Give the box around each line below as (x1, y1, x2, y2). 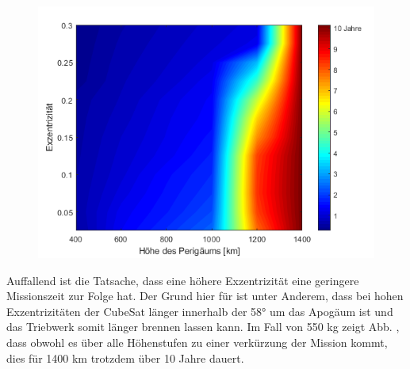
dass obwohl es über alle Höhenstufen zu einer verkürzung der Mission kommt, (6, 333, 388, 350)
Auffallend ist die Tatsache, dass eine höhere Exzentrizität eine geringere (6, 272, 359, 288)
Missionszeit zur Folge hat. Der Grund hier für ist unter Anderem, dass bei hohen (6, 287, 404, 304)
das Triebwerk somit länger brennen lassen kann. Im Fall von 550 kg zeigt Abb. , (6, 318, 400, 335)
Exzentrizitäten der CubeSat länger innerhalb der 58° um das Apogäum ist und (6, 302, 393, 319)
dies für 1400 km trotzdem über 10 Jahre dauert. (6, 349, 244, 366)
